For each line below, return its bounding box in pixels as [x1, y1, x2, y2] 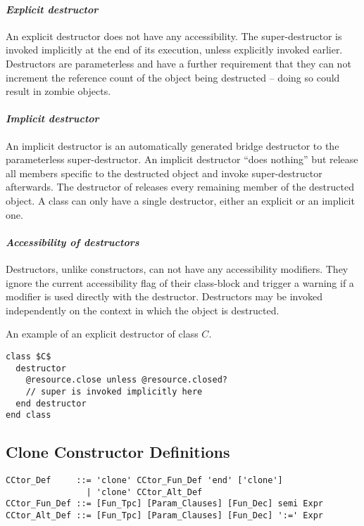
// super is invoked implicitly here [25, 386, 203, 397]
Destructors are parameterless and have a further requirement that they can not [6, 56, 351, 70]
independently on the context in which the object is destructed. [6, 302, 280, 317]
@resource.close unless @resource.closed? [25, 375, 227, 385]
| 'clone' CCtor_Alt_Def [86, 487, 203, 497]
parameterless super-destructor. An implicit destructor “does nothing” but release [6, 152, 358, 167]
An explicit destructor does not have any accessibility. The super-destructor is [6, 28, 342, 43]
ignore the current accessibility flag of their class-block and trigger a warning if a [6, 275, 354, 290]
